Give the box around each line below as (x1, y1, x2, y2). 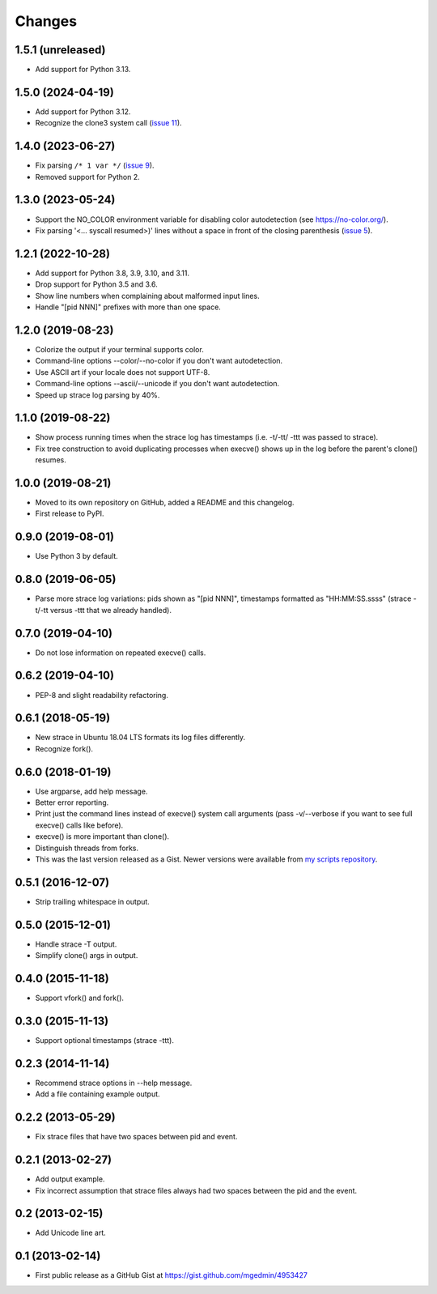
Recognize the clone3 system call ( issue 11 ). (35, 118, 182, 128)
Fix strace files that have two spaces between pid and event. (35, 1132, 238, 1142)
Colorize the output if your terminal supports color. (35, 344, 204, 354)
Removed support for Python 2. (35, 172, 141, 181)
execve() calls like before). (35, 820, 124, 830)
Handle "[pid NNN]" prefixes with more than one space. (35, 302, 222, 312)
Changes (15, 12, 77, 30)
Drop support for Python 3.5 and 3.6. (35, 279, 158, 289)
